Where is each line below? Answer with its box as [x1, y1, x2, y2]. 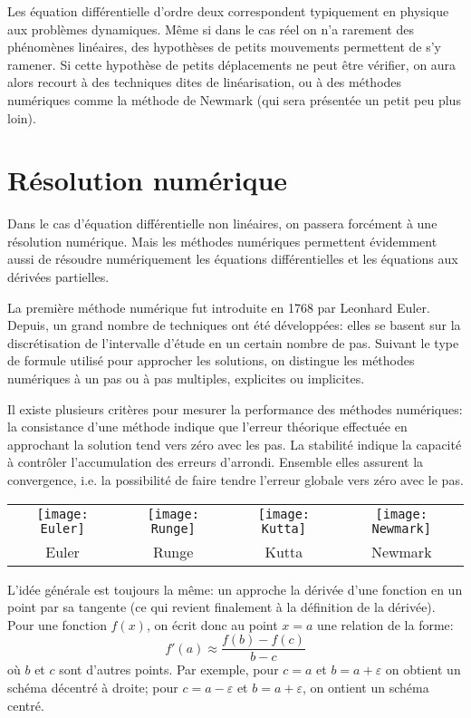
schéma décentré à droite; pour [7, 678, 178, 697]
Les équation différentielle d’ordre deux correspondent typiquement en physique [7, 2, 449, 20]
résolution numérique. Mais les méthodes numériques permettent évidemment [7, 231, 437, 250]
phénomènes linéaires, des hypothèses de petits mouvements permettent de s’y [7, 37, 441, 56]
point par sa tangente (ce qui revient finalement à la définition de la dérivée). [7, 597, 436, 616]
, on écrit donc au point [146, 615, 278, 634]
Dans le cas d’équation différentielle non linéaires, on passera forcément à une [7, 214, 437, 233]
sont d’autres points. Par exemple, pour [59, 660, 279, 679]
